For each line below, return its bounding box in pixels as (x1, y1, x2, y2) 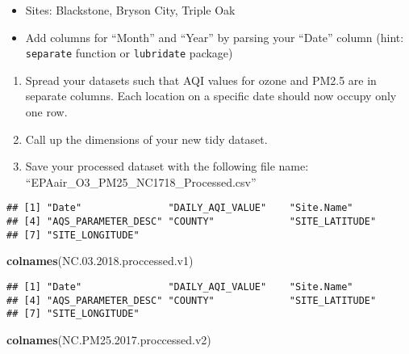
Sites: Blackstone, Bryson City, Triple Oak (25, 2, 236, 18)
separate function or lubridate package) (25, 44, 233, 61)
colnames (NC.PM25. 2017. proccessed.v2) (6, 331, 211, 348)
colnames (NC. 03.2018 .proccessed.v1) (6, 252, 194, 269)
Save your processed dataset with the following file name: (25, 158, 309, 175)
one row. (25, 103, 68, 120)
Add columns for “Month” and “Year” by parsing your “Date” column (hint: (25, 28, 404, 45)
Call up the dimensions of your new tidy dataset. (25, 130, 268, 147)
